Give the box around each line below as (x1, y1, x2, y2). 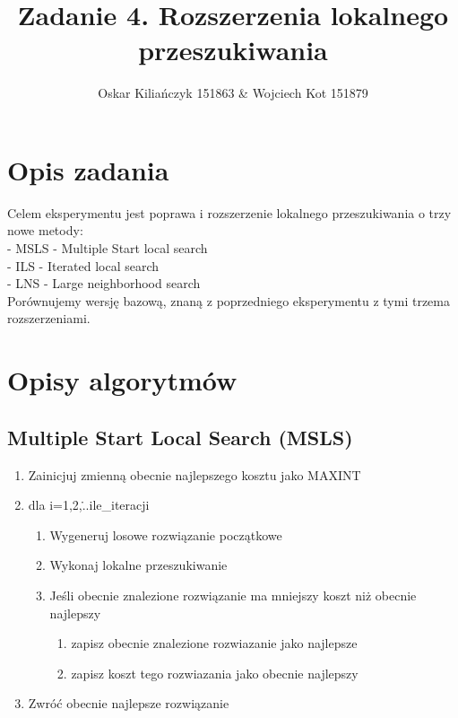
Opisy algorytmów (7, 362, 238, 398)
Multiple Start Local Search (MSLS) (7, 423, 353, 451)
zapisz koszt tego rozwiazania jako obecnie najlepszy (71, 663, 359, 682)
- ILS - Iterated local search (7, 256, 160, 275)
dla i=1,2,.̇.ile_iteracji (28, 495, 150, 514)
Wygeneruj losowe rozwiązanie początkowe (49, 525, 282, 544)
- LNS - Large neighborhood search (7, 274, 201, 293)
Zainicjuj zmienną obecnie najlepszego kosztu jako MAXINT (28, 465, 361, 484)
